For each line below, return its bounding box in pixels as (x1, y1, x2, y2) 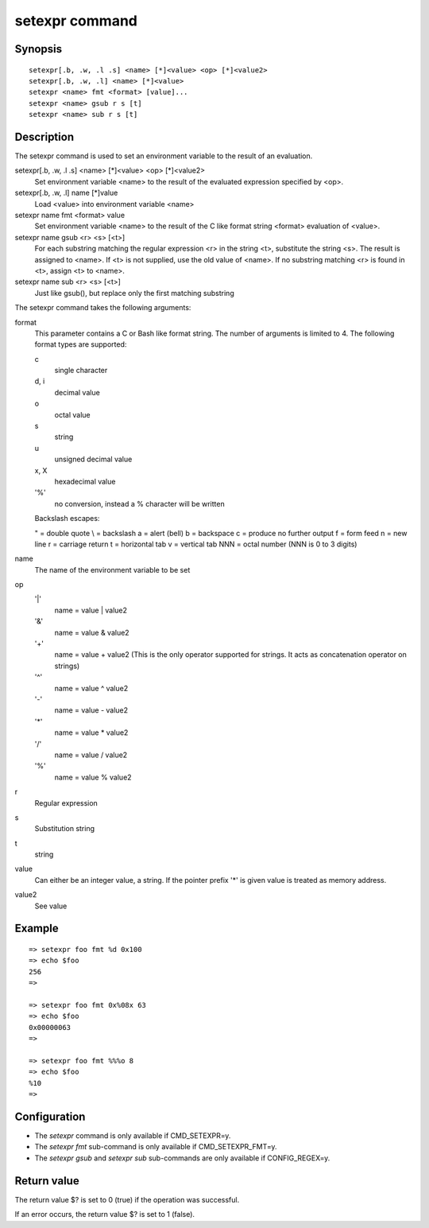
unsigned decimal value (54, 454, 133, 464)
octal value (54, 410, 91, 419)
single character (54, 366, 108, 375)
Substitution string (34, 824, 95, 834)
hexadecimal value (54, 476, 116, 486)
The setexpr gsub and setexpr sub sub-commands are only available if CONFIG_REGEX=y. (34, 1153, 330, 1163)
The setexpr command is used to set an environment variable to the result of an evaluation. (14, 151, 313, 161)
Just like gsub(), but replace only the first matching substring (34, 288, 234, 297)
